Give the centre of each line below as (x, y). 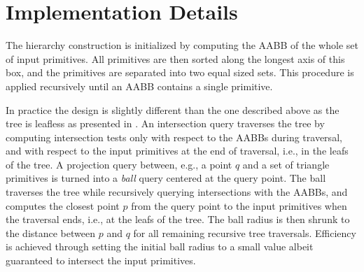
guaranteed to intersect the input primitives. (101, 260)
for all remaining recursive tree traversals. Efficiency (245, 232)
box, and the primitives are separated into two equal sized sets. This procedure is (180, 72)
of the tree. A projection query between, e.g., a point (119, 164)
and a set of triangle (286, 164)
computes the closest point (63, 205)
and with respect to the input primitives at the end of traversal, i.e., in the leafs (177, 151)
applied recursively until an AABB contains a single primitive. (139, 86)
